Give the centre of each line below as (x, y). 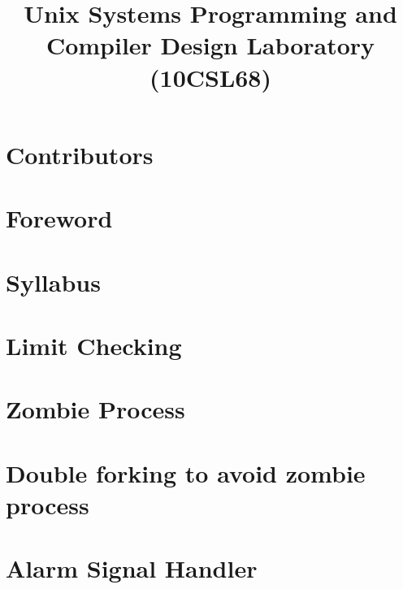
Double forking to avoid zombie (186, 472)
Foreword (59, 218)
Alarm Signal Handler (132, 568)
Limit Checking (94, 345)
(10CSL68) (210, 77)
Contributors (80, 154)
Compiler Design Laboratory (210, 45)
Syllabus (53, 282)
